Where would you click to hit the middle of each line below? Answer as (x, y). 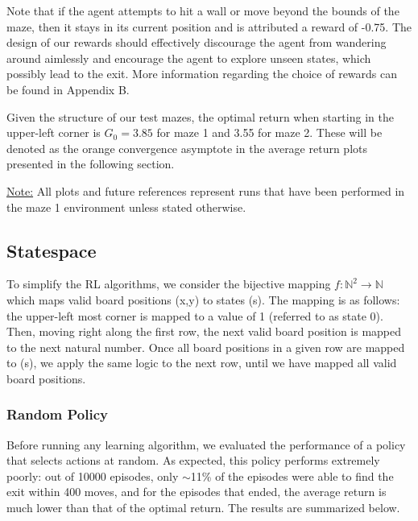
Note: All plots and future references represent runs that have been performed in (206, 190)
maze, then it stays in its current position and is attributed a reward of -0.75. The (209, 26)
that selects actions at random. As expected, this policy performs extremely (193, 460)
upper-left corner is (54, 132)
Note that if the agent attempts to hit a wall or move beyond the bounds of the (203, 10)
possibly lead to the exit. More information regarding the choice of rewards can (202, 74)
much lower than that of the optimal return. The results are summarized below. (203, 508)
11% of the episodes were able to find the (292, 476)
